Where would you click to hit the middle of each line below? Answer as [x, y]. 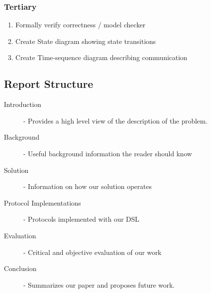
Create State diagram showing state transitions [86, 41]
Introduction [23, 104]
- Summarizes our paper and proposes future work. [99, 284]
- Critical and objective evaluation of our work [93, 252]
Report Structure [49, 84]
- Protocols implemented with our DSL [81, 219]
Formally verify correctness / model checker [80, 25]
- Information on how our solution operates [88, 186]
